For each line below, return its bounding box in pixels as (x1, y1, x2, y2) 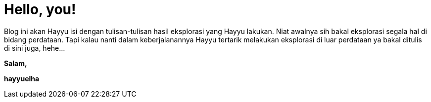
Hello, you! (4, 1, 76, 18)
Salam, (4, 59, 27, 68)
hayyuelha (4, 74, 40, 83)
